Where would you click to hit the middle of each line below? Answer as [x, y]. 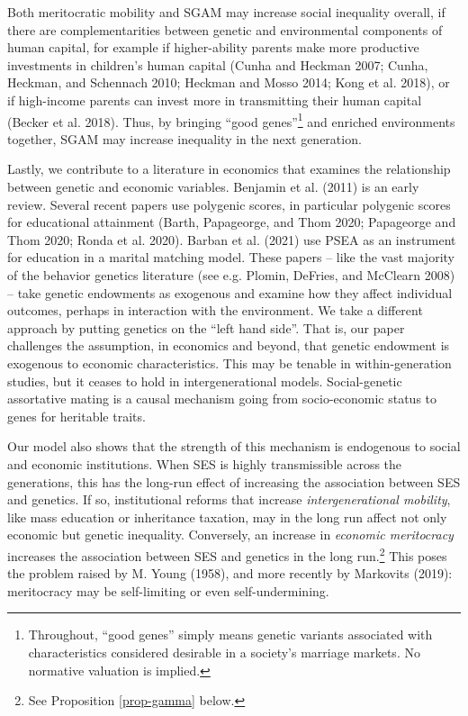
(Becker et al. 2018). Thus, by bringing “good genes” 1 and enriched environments [231, 120]
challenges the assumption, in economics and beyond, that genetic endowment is [229, 345]
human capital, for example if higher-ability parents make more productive [213, 47]
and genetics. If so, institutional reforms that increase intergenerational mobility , [229, 499]
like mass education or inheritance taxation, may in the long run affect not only [227, 517]
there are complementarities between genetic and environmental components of [225, 29]
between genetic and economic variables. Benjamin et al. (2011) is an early [213, 186]
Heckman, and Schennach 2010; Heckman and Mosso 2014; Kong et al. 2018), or [229, 82]
